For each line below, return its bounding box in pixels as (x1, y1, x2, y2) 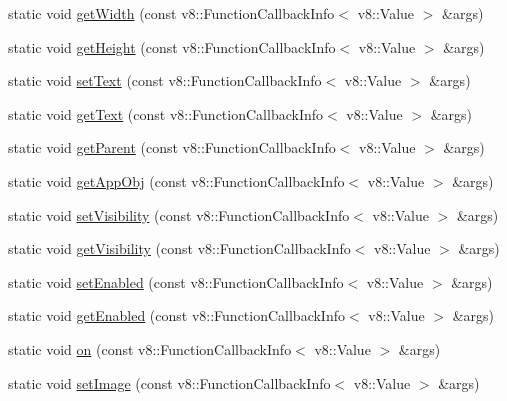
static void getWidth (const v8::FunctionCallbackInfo (8, 3, 335, 23)
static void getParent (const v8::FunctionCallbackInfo (8, 137, 336, 158)
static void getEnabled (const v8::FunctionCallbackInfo (8, 305, 345, 326)
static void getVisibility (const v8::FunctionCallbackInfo (8, 238, 351, 259)
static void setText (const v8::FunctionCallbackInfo (8, 70, 322, 91)
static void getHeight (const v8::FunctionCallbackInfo (8, 36, 336, 57)
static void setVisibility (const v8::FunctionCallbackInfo (8, 204, 350, 225)
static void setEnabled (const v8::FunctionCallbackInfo (8, 271, 344, 292)
